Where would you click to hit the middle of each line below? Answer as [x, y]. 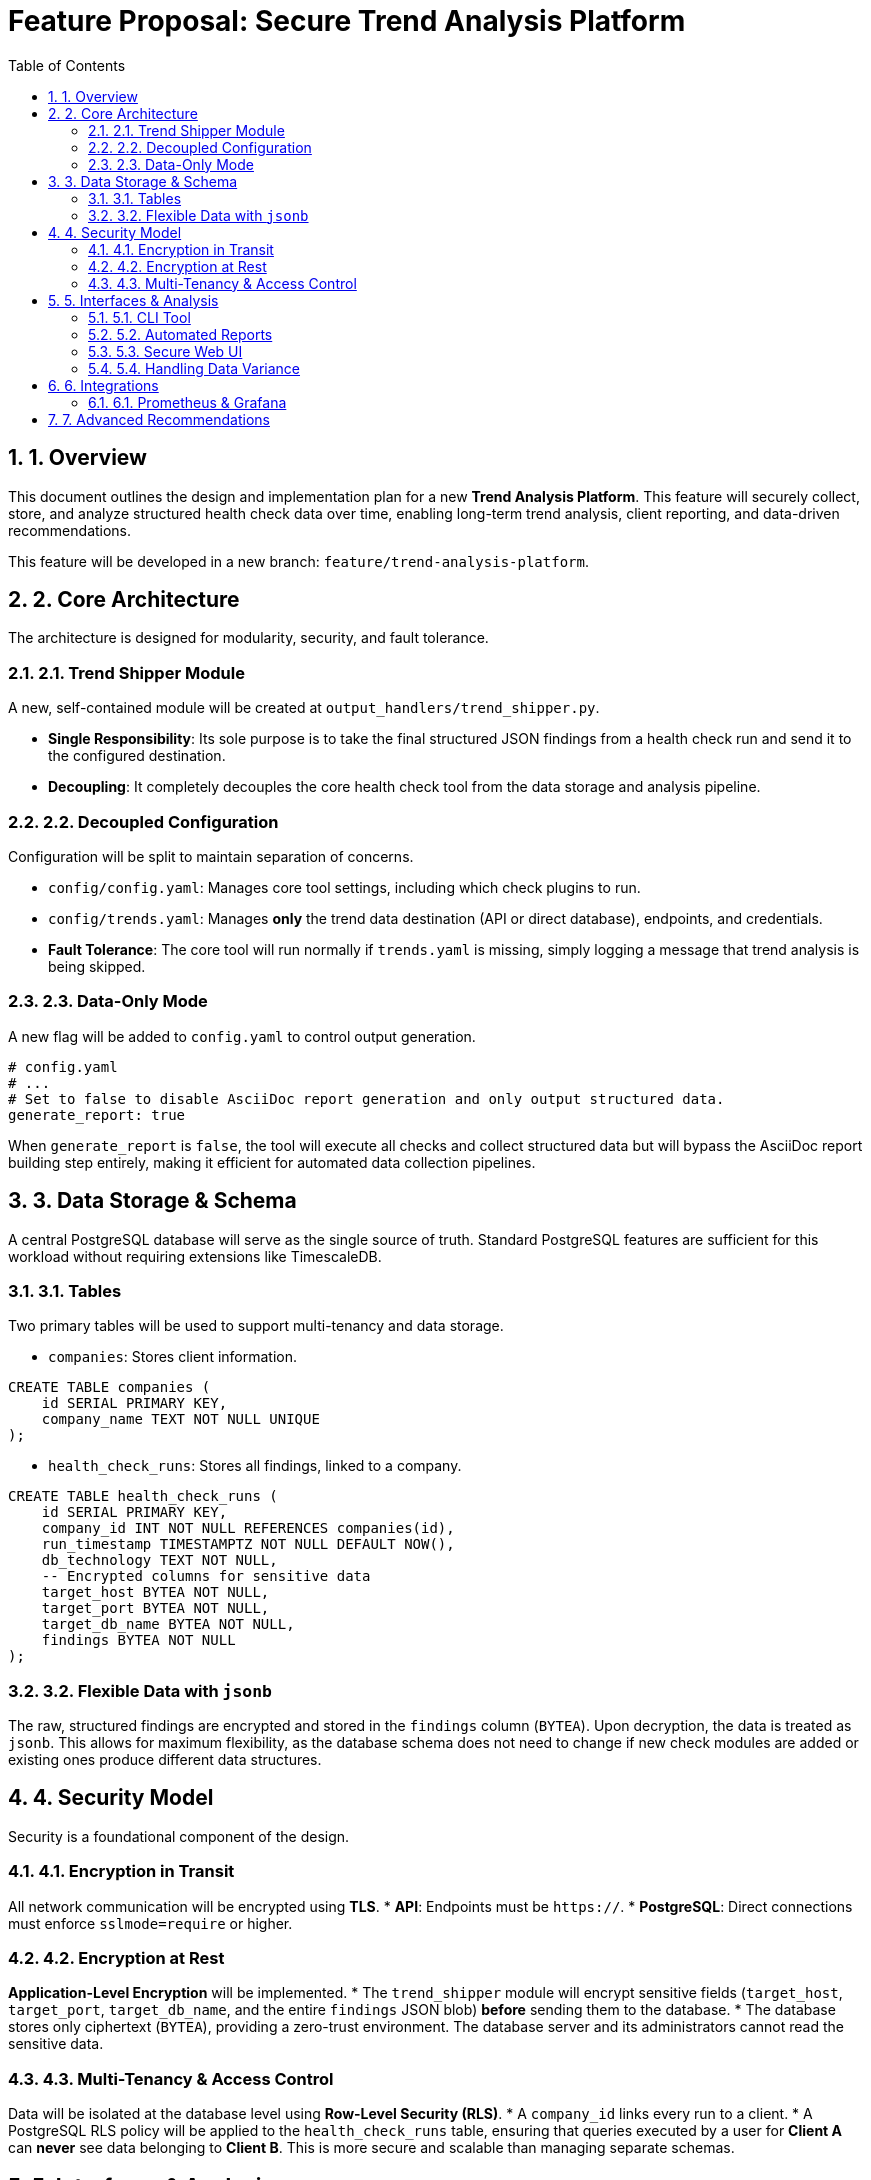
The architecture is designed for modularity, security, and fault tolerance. [248, 638]
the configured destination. [137, 756]
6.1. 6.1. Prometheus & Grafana [187, 402]
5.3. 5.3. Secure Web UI [165, 351]
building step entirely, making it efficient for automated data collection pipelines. [272, 1162]
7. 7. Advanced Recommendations [159, 419]
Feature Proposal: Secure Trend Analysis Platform [347, 21]
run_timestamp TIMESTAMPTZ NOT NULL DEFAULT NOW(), [248, 1544]
